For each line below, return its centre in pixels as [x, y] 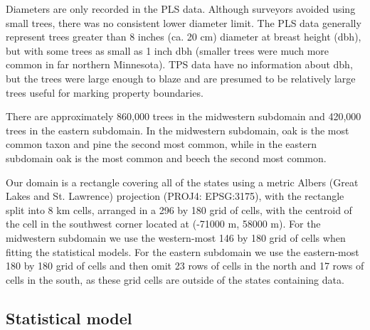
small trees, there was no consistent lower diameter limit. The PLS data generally [184, 22]
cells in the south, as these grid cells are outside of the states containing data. [175, 279]
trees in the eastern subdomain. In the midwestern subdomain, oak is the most [178, 130]
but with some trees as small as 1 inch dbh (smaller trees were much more [168, 50]
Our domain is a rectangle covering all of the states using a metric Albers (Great [182, 182]
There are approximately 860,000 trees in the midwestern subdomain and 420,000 [184, 116]
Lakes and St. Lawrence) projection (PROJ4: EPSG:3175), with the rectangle [175, 196]
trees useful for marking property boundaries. [105, 92]
